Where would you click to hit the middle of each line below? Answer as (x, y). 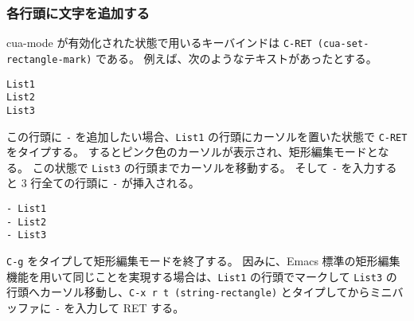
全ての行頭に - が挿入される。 (121, 183)
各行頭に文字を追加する (78, 12)
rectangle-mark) (49, 59)
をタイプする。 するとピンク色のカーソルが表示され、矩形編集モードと (192, 152)
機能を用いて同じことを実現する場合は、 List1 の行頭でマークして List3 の (202, 276)
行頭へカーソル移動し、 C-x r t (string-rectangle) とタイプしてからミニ (199, 292)
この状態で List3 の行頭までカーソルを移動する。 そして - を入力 (203, 167)
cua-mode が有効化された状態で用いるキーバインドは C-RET (159, 43)
